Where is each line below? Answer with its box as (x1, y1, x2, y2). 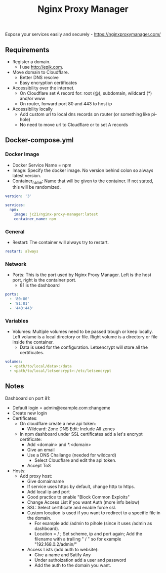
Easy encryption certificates (19, 80, 78, 85)
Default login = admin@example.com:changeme (12, 405, 111, 410)
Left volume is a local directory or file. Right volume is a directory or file (12, 334, 158, 340)
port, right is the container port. (12, 277, 77, 283)
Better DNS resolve (19, 75, 59, 80)
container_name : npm (14, 216, 56, 221)
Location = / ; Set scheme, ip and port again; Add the (34, 531, 142, 536)
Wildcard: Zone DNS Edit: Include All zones (27, 426, 115, 432)
